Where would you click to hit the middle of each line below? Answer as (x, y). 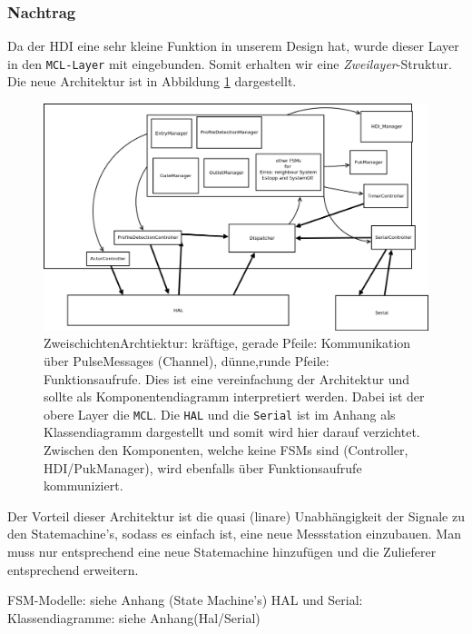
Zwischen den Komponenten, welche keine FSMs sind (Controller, (226, 449)
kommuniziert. (84, 485)
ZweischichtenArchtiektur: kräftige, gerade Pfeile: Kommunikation (227, 343)
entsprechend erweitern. (73, 569)
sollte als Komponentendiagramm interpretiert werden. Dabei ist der (234, 396)
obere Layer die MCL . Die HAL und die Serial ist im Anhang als (220, 414)
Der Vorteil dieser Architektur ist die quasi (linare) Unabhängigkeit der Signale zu (236, 515)
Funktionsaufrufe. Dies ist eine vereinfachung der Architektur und (226, 378)
